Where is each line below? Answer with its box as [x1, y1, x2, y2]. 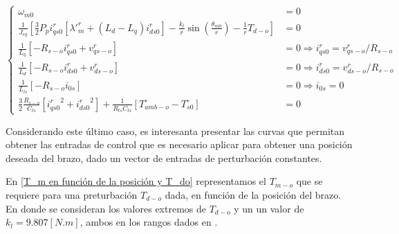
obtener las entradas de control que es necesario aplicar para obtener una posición [6, 137, 353, 152]
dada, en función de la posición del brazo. [165, 187, 342, 201]
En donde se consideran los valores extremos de [6, 201, 206, 215]
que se [296, 174, 323, 188]
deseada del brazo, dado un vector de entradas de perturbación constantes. [6, 150, 322, 165]
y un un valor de [234, 201, 304, 215]
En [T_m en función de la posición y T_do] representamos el [6, 174, 266, 188]
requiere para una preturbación [6, 187, 138, 201]
